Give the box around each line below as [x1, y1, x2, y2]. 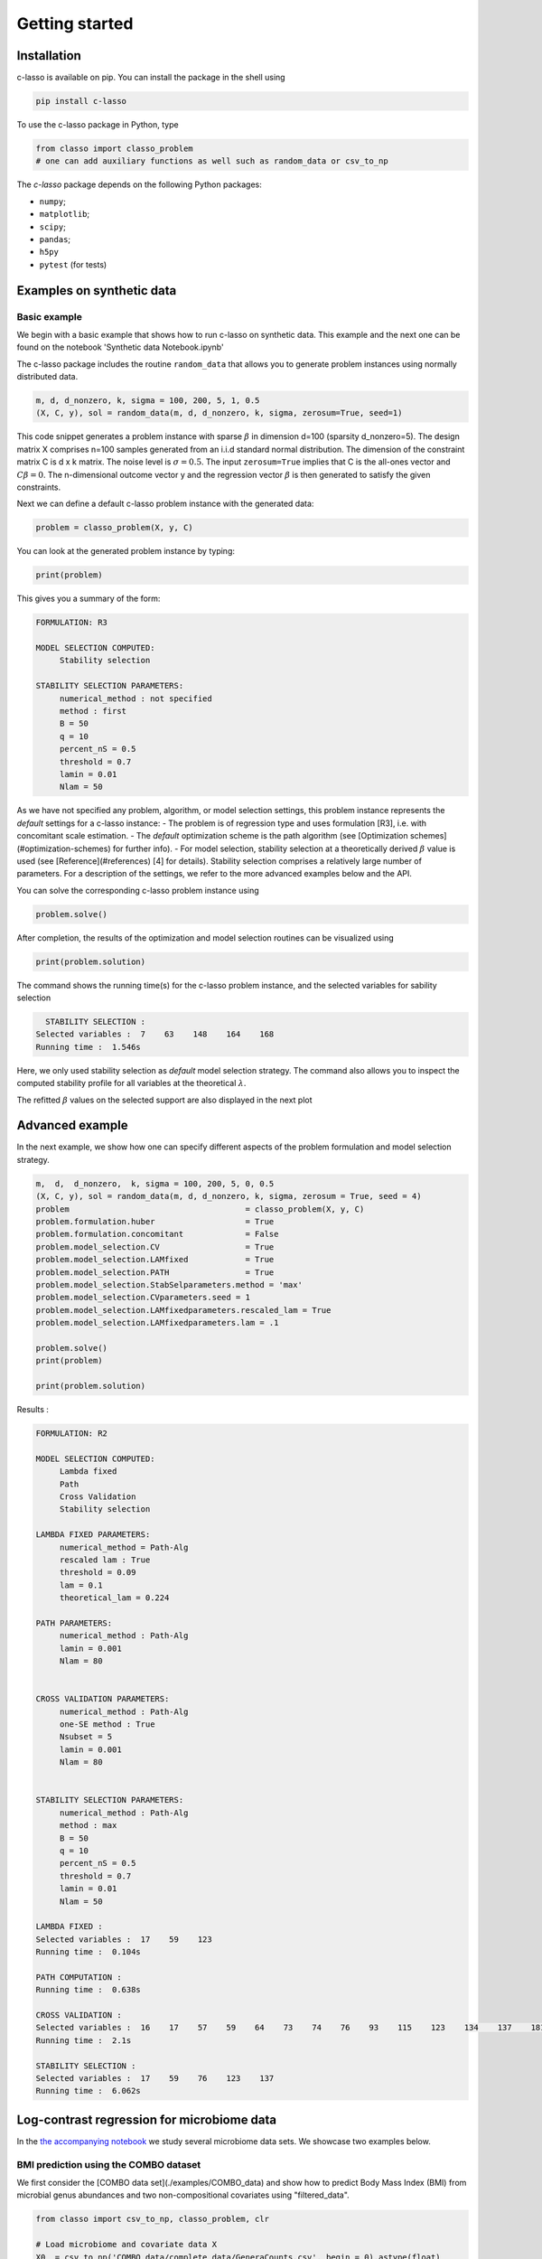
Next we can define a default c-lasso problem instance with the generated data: [16, 498, 314, 510]
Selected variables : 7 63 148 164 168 [35, 1029, 275, 1039]
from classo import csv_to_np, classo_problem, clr [35, 2214, 270, 2225]
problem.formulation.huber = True [35, 1216, 275, 1227]
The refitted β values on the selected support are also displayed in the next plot [16, 1094, 313, 1105]
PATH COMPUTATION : [35, 1972, 122, 1982]
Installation [16, 48, 81, 63]
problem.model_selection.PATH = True [35, 1267, 275, 1278]
